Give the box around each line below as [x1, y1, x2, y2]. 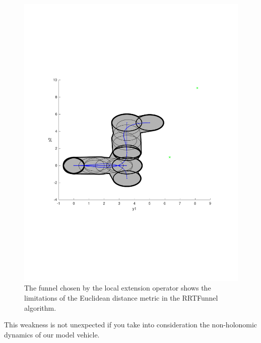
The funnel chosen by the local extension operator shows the [24, 282, 211, 293]
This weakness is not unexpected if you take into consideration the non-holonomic [4, 319, 257, 330]
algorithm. [24, 302, 56, 313]
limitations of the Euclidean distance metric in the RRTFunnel [24, 293, 218, 303]
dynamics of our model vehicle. [4, 329, 100, 339]
